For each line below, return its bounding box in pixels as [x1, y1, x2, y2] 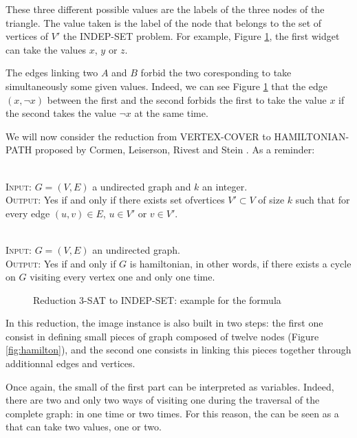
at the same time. [134, 106, 208, 120]
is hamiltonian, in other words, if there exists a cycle [129, 256, 351, 270]
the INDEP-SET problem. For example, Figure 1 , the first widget [63, 29, 340, 43]
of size [258, 193, 285, 207]
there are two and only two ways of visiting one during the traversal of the [6, 393, 320, 407]
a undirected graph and [92, 179, 191, 193]
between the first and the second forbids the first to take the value [47, 92, 327, 107]
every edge [6, 206, 50, 220]
